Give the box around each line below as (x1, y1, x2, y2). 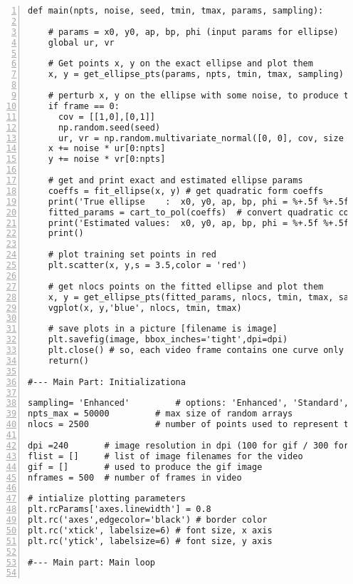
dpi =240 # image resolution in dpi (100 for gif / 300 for (28, 440, 349, 451)
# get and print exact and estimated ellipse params (48, 175, 303, 185)
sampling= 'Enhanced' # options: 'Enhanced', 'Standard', (28, 398, 349, 409)
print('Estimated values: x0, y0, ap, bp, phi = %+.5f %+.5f (48, 217, 349, 228)
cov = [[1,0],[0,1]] (58, 111, 155, 122)
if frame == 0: (48, 101, 120, 111)
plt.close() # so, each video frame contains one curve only (48, 345, 344, 355)
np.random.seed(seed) (58, 122, 161, 133)
